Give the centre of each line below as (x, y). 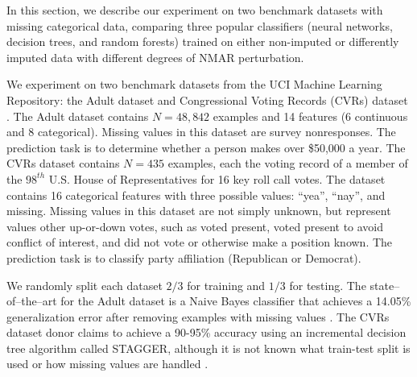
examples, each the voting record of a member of (288, 163)
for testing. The (328, 285)
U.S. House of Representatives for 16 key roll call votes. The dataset (217, 178)
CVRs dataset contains (63, 163)
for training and (226, 285)
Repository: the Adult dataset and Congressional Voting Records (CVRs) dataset (207, 99)
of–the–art (32, 301)
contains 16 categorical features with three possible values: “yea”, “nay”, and (196, 195)
